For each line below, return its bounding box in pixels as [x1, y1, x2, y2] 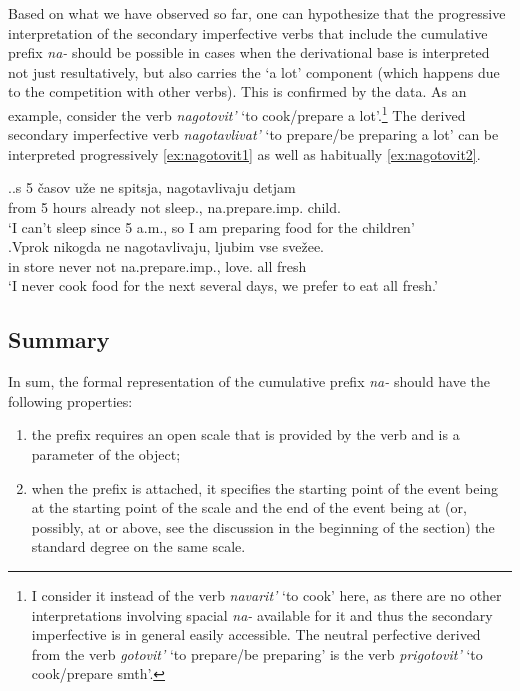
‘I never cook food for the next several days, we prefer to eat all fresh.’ [8, 275, 438, 296]
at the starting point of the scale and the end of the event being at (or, [31, 497, 467, 518]
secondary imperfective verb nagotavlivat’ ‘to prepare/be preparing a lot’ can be [8, 124, 499, 145]
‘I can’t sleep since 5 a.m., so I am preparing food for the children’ [8, 216, 415, 237]
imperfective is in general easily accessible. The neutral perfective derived [31, 624, 481, 645]
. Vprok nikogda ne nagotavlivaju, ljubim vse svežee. [8, 236, 325, 257]
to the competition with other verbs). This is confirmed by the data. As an [8, 81, 467, 102]
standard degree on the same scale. [31, 536, 246, 557]
